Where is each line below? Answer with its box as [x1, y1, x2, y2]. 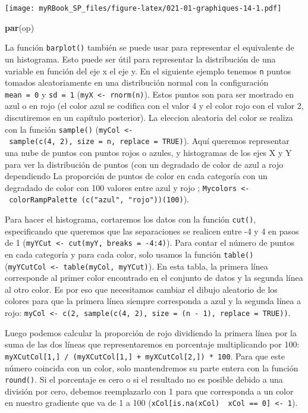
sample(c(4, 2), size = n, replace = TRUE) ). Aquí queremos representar [9, 134, 290, 147]
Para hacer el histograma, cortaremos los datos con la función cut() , [5, 213, 256, 225]
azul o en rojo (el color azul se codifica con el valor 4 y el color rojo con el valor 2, [5, 99, 304, 112]
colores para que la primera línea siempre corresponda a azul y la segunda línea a [5, 295, 301, 307]
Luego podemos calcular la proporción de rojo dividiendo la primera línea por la [5, 326, 297, 339]
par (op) [5, 21, 34, 33]
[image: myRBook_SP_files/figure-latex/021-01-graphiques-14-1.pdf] [5, 4, 282, 12]
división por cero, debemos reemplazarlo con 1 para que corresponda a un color [5, 384, 294, 397]
